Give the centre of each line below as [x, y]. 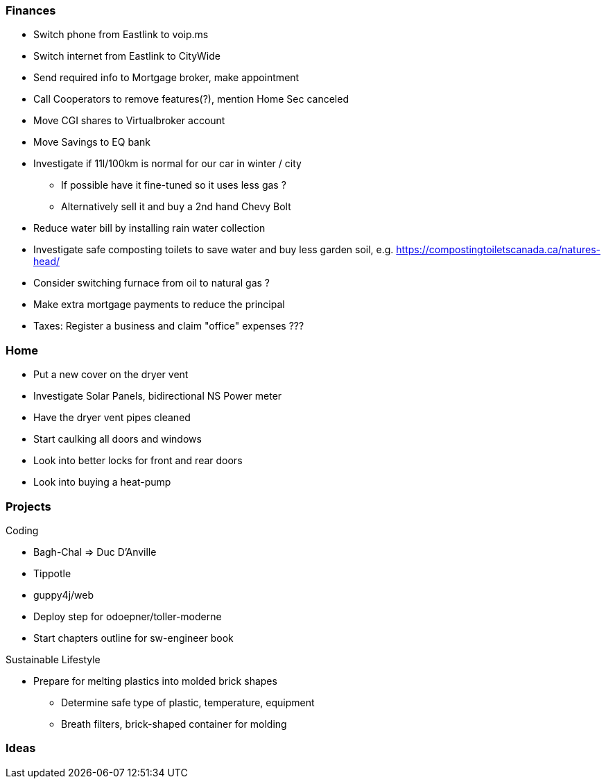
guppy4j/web [64, 595]
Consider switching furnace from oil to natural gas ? [152, 283]
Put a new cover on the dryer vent [111, 375]
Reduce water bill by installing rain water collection [149, 228]
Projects [28, 506]
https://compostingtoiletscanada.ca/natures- [498, 250]
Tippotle [52, 573]
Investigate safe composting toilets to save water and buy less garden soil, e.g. [214, 250]
